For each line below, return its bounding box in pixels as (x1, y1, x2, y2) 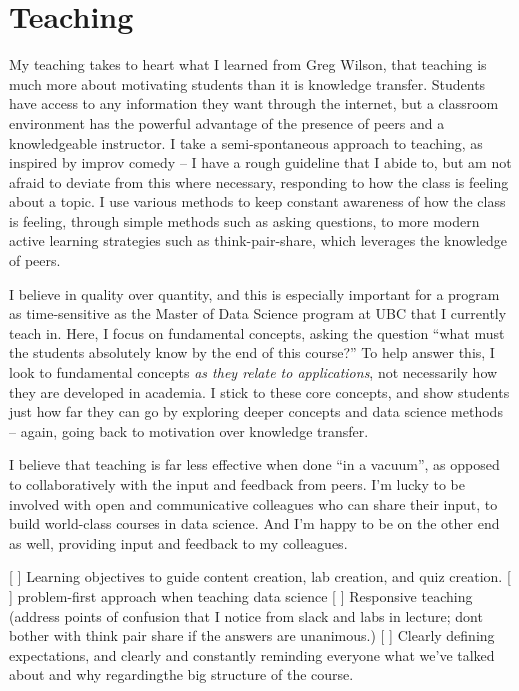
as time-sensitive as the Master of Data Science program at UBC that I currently (9, 303, 507, 324)
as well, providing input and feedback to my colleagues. (9, 532, 348, 553)
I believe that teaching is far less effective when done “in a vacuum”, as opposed (9, 454, 500, 475)
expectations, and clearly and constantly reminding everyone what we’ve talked (9, 644, 495, 665)
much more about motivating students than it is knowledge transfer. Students (9, 73, 486, 94)
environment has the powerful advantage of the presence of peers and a (9, 112, 445, 133)
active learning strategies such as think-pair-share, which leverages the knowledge (9, 230, 508, 251)
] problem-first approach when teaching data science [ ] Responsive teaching (9, 585, 473, 606)
